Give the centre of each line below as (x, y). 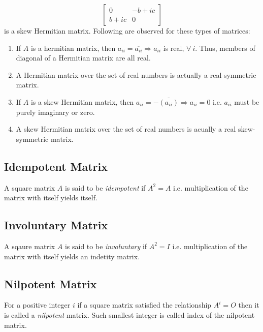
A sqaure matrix (30, 246)
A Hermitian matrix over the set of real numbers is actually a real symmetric (136, 74)
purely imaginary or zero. (55, 112)
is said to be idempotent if (105, 187)
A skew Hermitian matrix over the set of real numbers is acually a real (126, 129)
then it (249, 305)
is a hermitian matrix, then (73, 48)
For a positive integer (37, 305)
